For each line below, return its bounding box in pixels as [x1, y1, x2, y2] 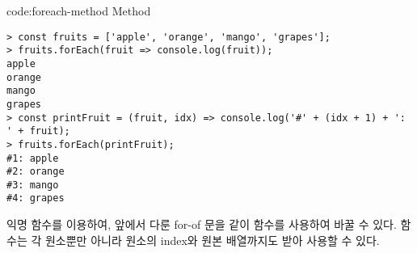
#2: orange [6, 166, 65, 178]
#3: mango [6, 179, 59, 191]
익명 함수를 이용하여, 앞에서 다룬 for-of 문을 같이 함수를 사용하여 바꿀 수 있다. [6, 216, 397, 233]
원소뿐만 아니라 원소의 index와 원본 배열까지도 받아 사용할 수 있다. [44, 231, 380, 248]
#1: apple [6, 152, 59, 164]
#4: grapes [6, 192, 65, 205]
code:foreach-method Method [6, 2, 151, 19]
